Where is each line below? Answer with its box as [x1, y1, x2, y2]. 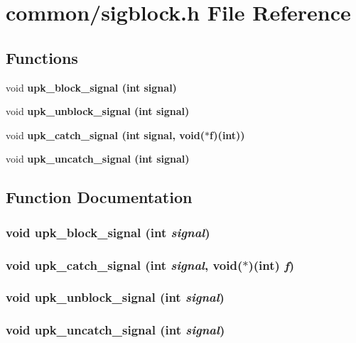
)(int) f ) [248, 256, 294, 273]
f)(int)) [210, 127, 245, 142]
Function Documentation [6, 186, 193, 208]
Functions [6, 46, 78, 68]
